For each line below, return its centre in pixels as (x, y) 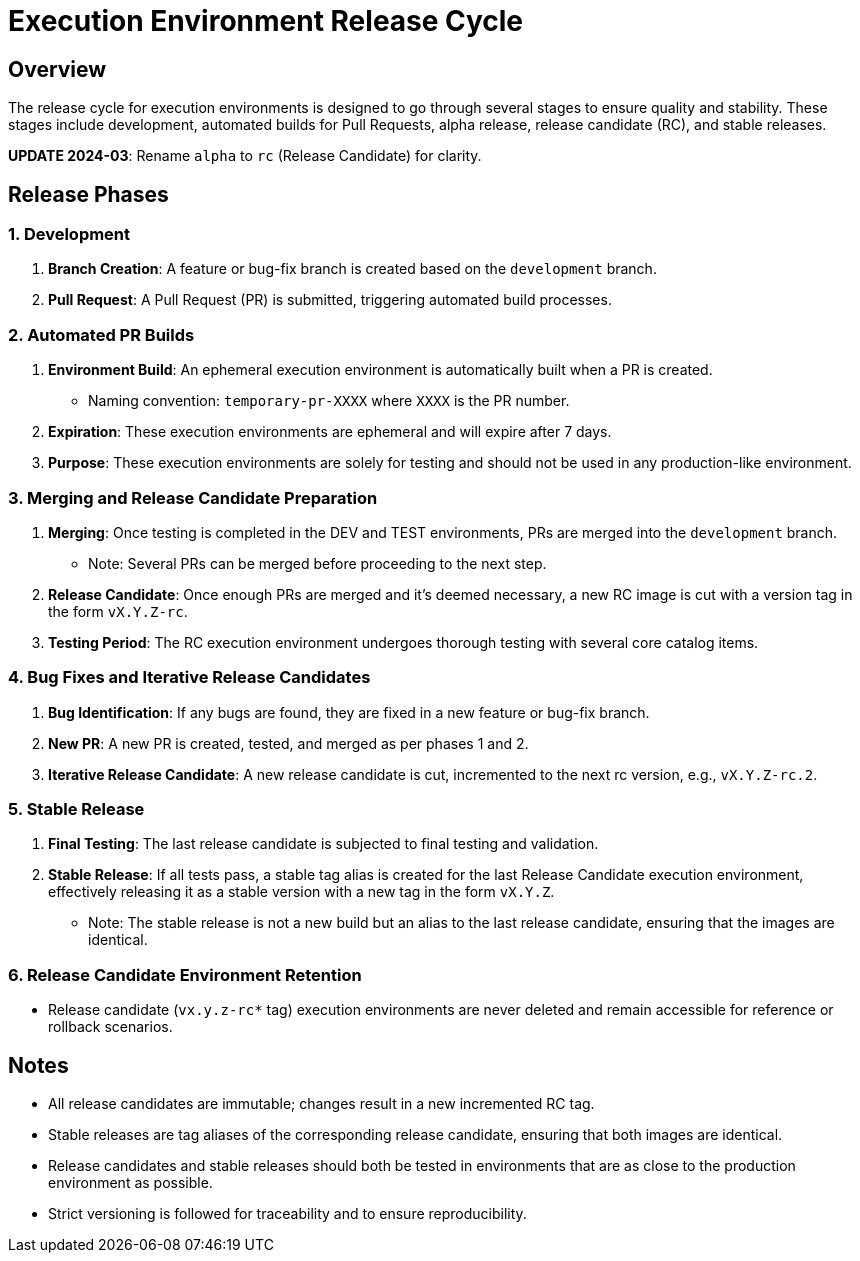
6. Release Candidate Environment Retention (185, 974)
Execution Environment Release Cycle (266, 21)
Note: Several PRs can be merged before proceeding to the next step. (317, 563)
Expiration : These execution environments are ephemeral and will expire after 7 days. (330, 432)
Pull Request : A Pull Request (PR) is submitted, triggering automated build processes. (330, 300)
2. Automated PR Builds (101, 334)
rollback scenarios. (110, 1027)
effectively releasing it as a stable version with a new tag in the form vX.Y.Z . (301, 892)
